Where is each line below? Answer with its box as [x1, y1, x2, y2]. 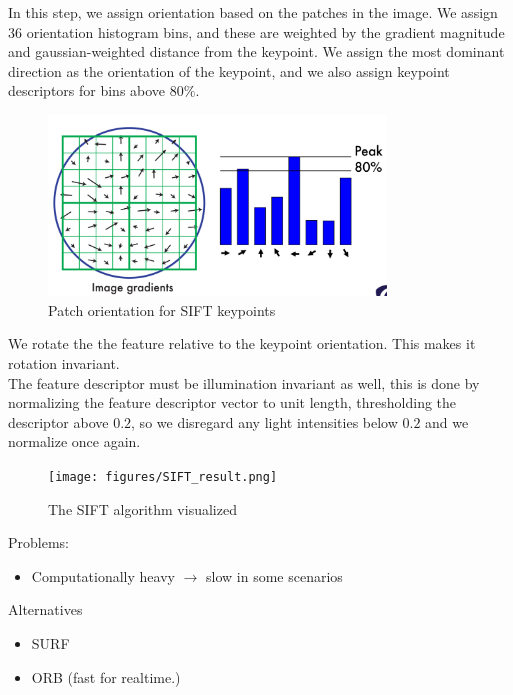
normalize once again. [8, 431, 141, 452]
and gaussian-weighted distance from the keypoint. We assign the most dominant [8, 41, 505, 62]
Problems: [8, 532, 69, 553]
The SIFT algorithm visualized [48, 498, 237, 519]
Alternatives [8, 599, 83, 620]
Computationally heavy [31, 565, 175, 586]
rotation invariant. [8, 352, 120, 373]
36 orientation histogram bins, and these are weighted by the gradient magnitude [8, 21, 505, 42]
